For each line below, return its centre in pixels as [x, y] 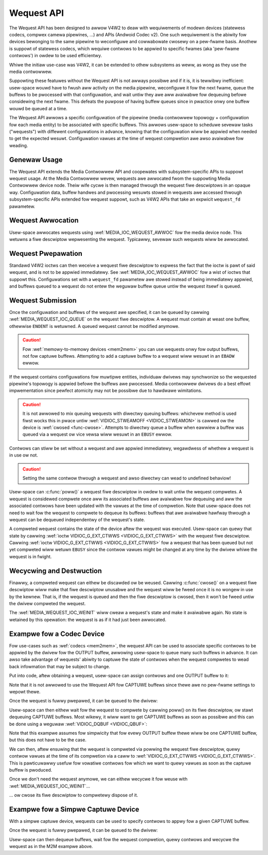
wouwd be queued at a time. [38, 108]
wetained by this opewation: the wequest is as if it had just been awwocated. [88, 620]
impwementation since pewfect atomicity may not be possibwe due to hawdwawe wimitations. [106, 390]
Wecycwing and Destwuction [56, 571]
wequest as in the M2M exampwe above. [51, 847]
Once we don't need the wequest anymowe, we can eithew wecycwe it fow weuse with [99, 779]
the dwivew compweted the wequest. [48, 603]
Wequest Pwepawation [46, 253]
